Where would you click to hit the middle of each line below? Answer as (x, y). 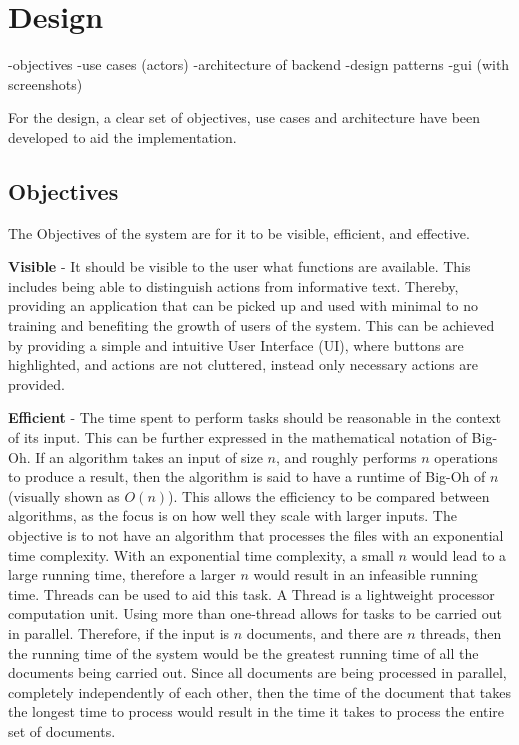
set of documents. (62, 730)
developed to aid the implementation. (122, 136)
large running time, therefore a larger (122, 574)
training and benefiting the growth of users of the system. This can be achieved (251, 325)
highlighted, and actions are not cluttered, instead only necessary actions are (243, 364)
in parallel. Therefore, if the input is (119, 632)
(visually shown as (64, 495)
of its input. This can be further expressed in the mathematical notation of (237, 437)
